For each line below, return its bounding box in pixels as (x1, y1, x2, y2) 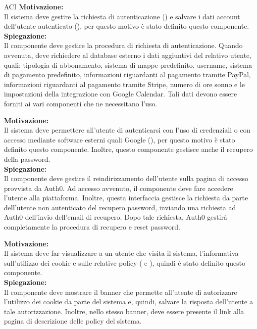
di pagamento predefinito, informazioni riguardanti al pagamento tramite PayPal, (4, 69, 251, 80)
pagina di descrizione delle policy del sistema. (4, 316, 142, 326)
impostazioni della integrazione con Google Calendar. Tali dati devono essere (4, 89, 237, 99)
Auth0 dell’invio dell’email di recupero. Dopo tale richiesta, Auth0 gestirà (4, 212, 227, 222)
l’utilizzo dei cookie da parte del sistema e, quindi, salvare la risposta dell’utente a (4, 296, 253, 307)
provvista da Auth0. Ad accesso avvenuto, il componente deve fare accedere (4, 183, 233, 193)
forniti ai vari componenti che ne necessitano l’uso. (4, 98, 157, 108)
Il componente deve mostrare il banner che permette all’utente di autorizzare (4, 286, 237, 297)
